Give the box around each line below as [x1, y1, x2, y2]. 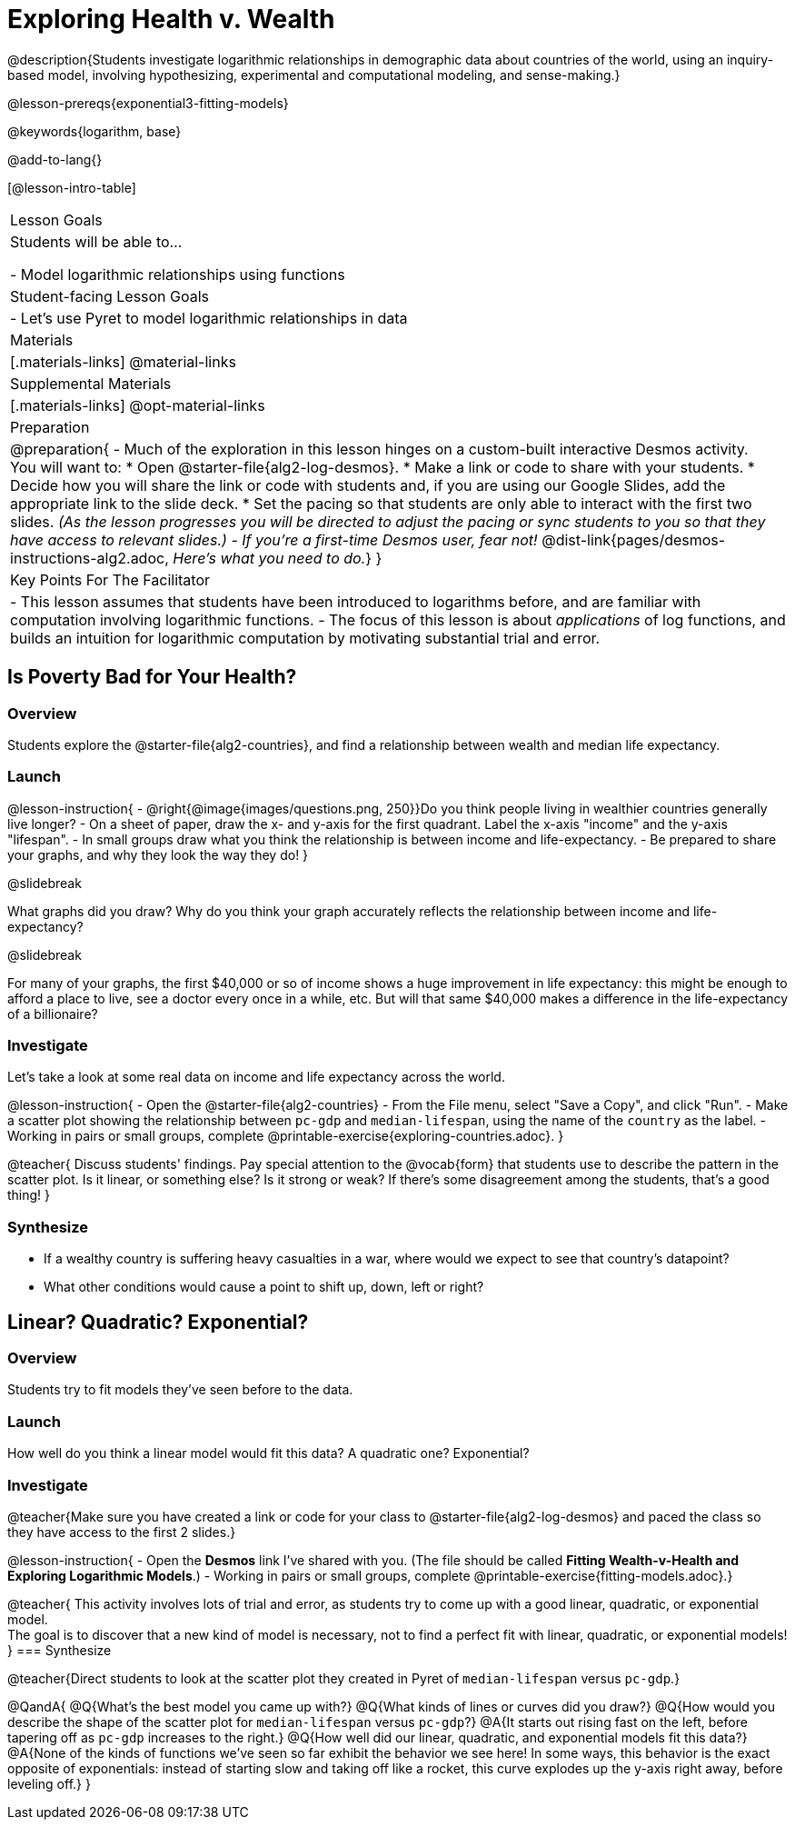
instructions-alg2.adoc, [10, 548, 169, 567]
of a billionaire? [7, 1005, 98, 1022]
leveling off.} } [7, 1775, 91, 1792]
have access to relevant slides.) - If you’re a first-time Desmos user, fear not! [10, 530, 538, 549]
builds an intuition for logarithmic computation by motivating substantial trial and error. [10, 628, 601, 647]
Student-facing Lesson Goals [10, 286, 210, 305]
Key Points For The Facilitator [10, 570, 211, 589]
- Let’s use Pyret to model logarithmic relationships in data [10, 308, 408, 327]
